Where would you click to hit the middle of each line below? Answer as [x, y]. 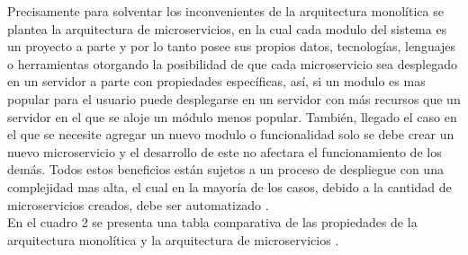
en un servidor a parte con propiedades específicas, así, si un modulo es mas [216, 81]
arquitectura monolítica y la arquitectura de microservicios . [173, 239]
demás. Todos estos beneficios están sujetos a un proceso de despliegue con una [225, 169]
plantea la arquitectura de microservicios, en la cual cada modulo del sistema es [227, 28]
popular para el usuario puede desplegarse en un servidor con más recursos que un [234, 98]
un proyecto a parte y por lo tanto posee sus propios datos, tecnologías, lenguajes [232, 46]
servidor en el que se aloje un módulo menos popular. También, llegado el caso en [232, 116]
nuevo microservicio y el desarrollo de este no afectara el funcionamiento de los [225, 151]
